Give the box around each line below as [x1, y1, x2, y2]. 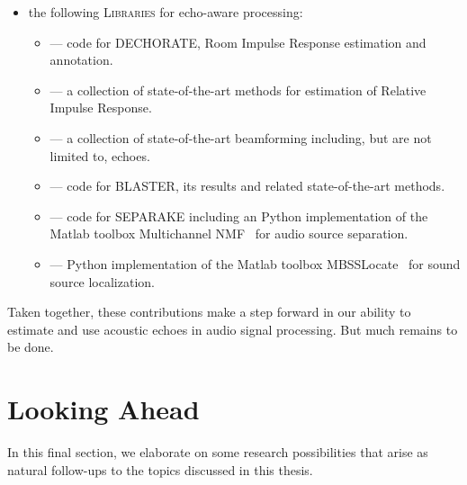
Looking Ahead [7, 391, 200, 427]
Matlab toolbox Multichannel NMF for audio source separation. [49, 224, 409, 243]
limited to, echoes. [49, 146, 150, 165]
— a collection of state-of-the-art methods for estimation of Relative [49, 80, 427, 99]
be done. [7, 337, 54, 356]
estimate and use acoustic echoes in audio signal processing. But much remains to [7, 319, 458, 338]
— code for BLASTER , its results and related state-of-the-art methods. [49, 176, 445, 195]
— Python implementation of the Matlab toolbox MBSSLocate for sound [49, 254, 461, 273]
